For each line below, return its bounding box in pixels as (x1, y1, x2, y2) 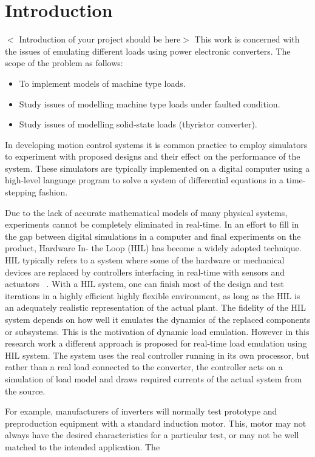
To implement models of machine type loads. (19, 76, 186, 89)
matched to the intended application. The (5, 440, 160, 453)
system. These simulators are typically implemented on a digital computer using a (5, 161, 310, 174)
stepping (5, 186, 36, 198)
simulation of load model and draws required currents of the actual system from (5, 372, 302, 385)
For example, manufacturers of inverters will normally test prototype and (5, 405, 277, 418)
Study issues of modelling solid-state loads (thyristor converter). (19, 118, 257, 130)
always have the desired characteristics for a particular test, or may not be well (5, 428, 299, 441)
